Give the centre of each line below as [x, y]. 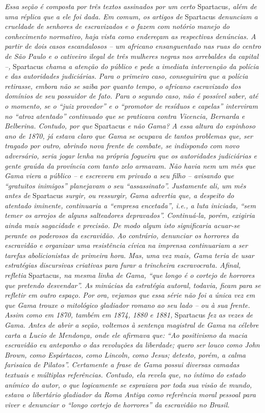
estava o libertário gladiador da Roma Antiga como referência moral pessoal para [130, 394]
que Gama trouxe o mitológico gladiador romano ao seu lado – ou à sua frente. [127, 305]
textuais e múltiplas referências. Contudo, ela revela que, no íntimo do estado [125, 374]
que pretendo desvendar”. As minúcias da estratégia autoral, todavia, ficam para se [133, 285]
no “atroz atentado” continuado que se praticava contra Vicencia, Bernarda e [125, 116]
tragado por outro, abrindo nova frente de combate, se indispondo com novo [122, 146]
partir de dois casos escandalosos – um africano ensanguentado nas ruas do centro [133, 46]
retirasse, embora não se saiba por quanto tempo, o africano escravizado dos [123, 86]
